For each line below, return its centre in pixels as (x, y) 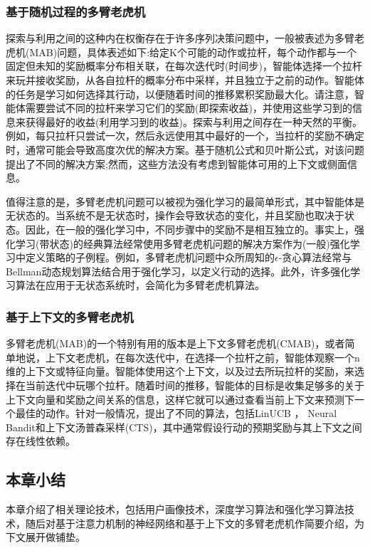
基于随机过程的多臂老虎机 (76, 11)
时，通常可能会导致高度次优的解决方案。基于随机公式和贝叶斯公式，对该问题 (185, 149)
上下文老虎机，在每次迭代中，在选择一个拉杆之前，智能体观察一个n (202, 357)
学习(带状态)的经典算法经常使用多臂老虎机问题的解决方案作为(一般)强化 (183, 243)
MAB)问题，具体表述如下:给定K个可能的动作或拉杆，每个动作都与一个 (193, 52)
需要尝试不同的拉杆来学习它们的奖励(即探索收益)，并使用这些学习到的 (189, 108)
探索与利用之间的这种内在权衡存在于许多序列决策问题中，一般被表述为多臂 (180, 38)
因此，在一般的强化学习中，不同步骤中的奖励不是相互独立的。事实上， (190, 229)
